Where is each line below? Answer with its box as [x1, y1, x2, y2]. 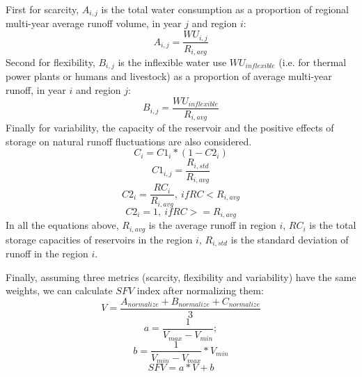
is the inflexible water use [118, 54, 227, 69]
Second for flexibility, [6, 54, 95, 69]
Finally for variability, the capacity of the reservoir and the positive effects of [6, 120, 334, 135]
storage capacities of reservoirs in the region [6, 232, 193, 246]
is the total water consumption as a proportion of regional [101, 2, 349, 16]
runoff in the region [6, 246, 88, 261]
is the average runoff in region [148, 218, 276, 232]
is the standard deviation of [230, 232, 349, 246]
